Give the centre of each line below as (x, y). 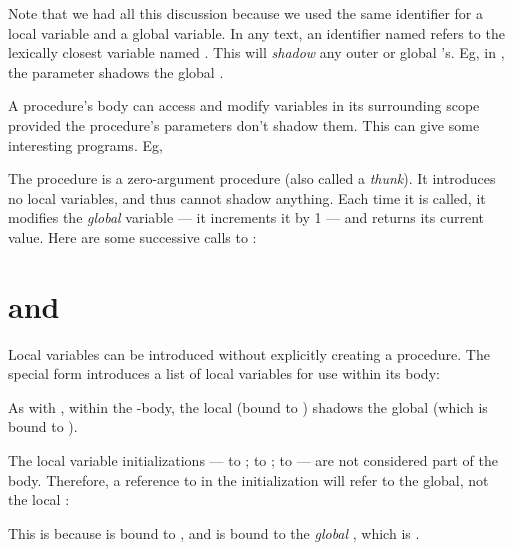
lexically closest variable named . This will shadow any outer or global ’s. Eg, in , (256, 52)
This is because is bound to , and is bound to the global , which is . (214, 532)
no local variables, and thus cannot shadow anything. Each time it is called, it (247, 197)
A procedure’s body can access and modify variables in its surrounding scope (244, 105)
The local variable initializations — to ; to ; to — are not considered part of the (253, 460)
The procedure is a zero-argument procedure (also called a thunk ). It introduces (252, 178)
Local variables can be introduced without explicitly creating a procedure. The (249, 353)
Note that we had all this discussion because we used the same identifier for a (246, 13)
